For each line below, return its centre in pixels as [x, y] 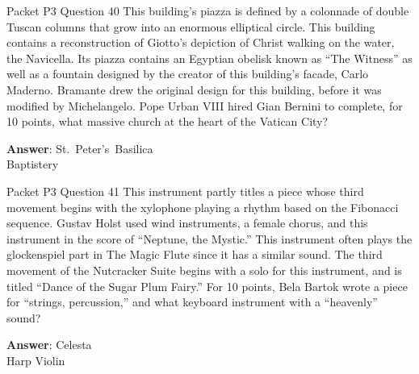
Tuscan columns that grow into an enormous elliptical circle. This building [191, 26]
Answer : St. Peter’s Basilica [80, 148]
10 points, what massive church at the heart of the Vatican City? [168, 121]
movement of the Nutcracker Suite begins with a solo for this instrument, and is [204, 270]
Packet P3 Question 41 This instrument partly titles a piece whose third [185, 191]
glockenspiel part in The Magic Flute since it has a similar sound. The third [195, 254]
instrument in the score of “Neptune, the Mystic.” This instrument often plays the [209, 238]
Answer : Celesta [49, 345]
